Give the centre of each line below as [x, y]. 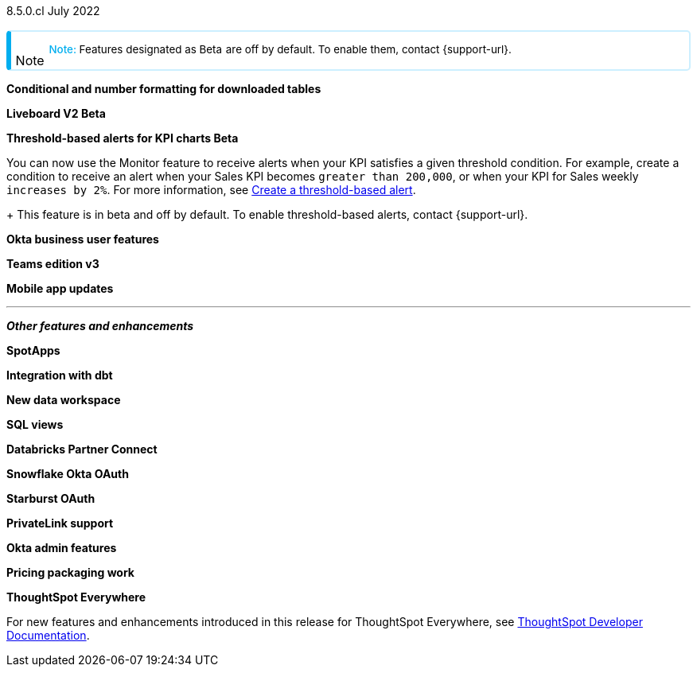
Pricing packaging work [70, 572]
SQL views [35, 424]
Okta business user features [83, 239]
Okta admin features [62, 548]
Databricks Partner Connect [82, 449]
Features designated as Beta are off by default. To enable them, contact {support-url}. [295, 49]
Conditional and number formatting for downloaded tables [164, 89]
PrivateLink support [60, 523]
